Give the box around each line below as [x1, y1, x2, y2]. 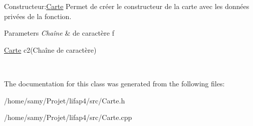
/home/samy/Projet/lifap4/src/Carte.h [4, 95, 125, 105]
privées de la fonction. [4, 11, 72, 21]
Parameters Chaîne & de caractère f [4, 28, 114, 38]
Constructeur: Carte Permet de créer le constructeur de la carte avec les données [4, 1, 249, 11]
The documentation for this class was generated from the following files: [4, 78, 225, 88]
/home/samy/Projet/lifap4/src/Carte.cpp [4, 112, 132, 122]
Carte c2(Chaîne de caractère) [4, 44, 97, 55]
